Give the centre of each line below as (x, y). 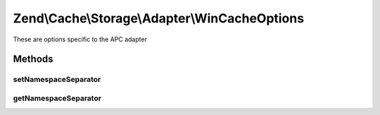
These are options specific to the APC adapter (80, 39)
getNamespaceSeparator (57, 98)
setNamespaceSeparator (57, 79)
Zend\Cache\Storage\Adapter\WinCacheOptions (159, 18)
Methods (33, 59)
